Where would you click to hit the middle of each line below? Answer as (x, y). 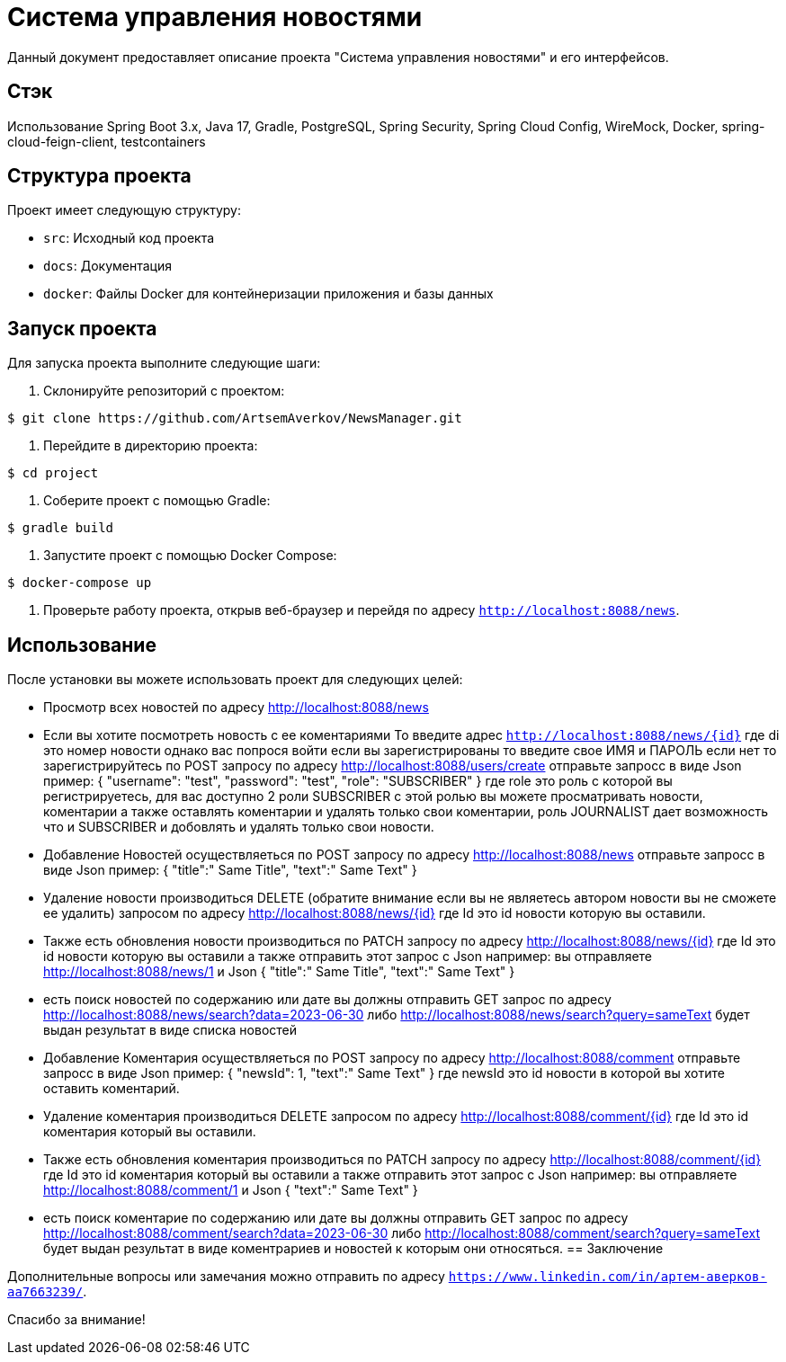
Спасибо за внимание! (76, 1320)
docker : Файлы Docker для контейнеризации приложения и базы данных (268, 294)
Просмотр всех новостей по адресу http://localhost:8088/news (236, 708)
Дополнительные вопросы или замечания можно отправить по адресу (226, 1277)
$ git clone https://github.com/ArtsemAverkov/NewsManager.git (235, 418)
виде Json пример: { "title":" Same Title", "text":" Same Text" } (230, 870)
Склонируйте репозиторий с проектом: (164, 391)
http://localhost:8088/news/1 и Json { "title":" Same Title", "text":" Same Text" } (279, 972)
